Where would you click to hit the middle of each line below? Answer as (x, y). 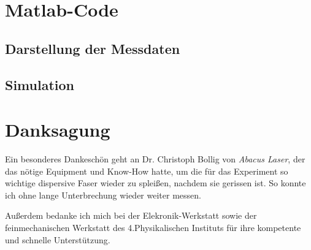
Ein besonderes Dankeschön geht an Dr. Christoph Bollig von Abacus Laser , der (155, 159)
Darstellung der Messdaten (93, 48)
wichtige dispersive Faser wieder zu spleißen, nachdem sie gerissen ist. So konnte (155, 183)
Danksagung (58, 130)
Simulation (40, 84)
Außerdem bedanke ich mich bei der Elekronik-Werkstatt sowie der (131, 215)
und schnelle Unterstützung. (58, 239)
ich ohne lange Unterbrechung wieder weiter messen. (103, 195)
